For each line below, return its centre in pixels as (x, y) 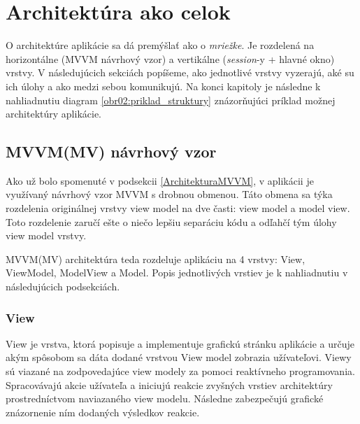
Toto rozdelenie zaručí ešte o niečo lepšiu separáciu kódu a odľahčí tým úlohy (171, 221)
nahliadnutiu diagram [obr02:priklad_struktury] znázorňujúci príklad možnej (171, 100)
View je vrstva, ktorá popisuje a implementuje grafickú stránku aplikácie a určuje (180, 343)
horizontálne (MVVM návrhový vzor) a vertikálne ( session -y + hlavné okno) (170, 58)
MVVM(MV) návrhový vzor (111, 151)
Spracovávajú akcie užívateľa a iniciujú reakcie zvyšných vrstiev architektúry (169, 384)
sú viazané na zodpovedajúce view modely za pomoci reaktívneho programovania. (180, 371)
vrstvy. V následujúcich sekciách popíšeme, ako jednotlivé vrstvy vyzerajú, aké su (180, 72)
